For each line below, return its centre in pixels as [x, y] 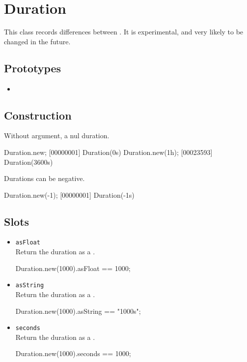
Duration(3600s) [28, 162]
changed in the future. [37, 41]
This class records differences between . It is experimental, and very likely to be [124, 32]
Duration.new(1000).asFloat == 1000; [73, 268]
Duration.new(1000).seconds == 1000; [73, 353]
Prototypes [33, 68]
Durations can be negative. [44, 178]
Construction [38, 115]
